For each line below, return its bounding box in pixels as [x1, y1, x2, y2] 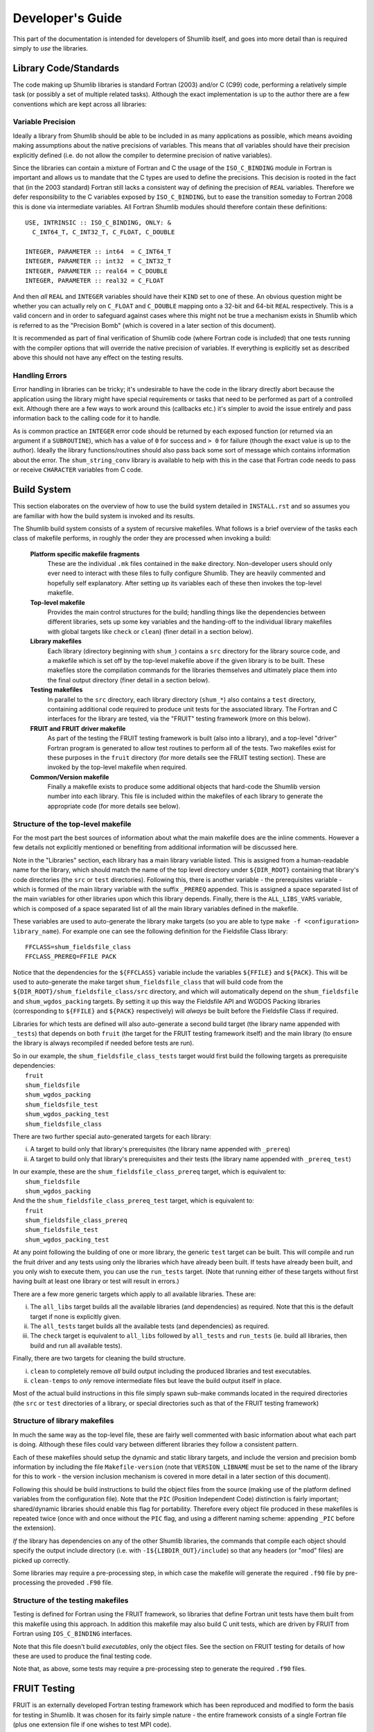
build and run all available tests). [30, 1341, 123, 1350]
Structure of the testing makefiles [12, 1596, 129, 1605]
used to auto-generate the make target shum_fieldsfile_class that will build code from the [12, 978, 283, 987]
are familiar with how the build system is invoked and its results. [12, 511, 195, 520]
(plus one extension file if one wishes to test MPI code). [12, 1720, 172, 1729]
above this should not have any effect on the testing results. [12, 353, 184, 362]
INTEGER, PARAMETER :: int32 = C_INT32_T [25, 257, 172, 265]
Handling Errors [12, 371, 67, 380]
